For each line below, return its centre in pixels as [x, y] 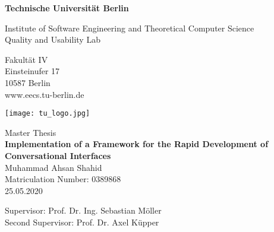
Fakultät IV [26, 59]
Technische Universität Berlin [67, 8]
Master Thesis [31, 132]
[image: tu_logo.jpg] [48, 114]
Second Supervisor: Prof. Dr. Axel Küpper [82, 222]
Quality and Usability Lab [53, 39]
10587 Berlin [28, 82]
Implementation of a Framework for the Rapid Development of [137, 144]
